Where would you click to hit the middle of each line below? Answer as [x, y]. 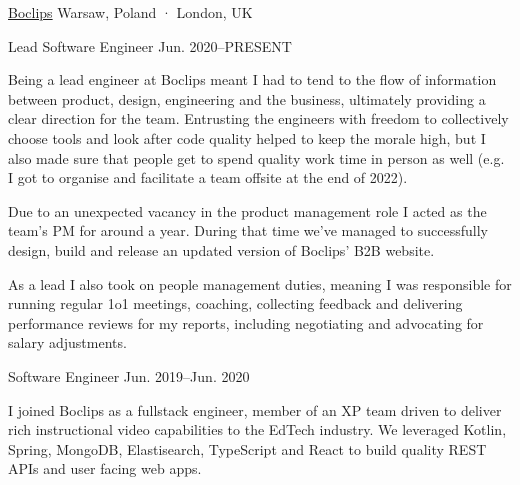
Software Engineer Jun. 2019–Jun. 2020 [129, 375]
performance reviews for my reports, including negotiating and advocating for [246, 322]
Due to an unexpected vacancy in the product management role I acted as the [247, 210]
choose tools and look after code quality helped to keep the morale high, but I [247, 137]
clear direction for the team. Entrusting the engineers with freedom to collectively [258, 118]
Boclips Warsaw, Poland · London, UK [130, 12]
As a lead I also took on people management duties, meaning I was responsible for [260, 283]
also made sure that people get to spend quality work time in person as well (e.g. [256, 157]
